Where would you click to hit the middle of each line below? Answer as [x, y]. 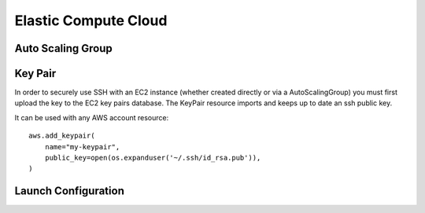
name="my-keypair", [82, 147]
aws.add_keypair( [62, 136]
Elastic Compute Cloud [91, 20]
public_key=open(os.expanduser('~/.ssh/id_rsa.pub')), [153, 158]
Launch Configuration [70, 191]
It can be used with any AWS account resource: [92, 117]
